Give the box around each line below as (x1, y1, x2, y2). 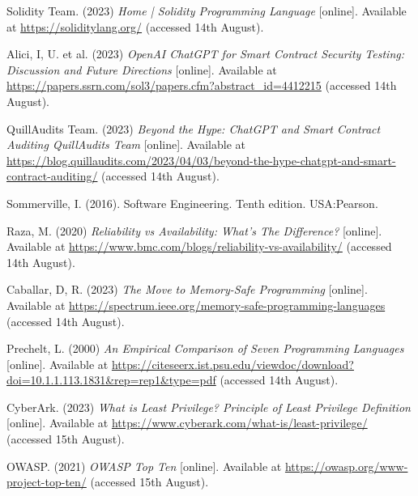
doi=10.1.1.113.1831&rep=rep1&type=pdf (6, 371, 216, 388)
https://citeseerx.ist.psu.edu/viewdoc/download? (111, 355, 354, 372)
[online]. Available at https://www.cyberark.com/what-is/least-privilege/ (6, 414, 368, 431)
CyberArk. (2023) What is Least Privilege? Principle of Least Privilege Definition (6, 398, 411, 415)
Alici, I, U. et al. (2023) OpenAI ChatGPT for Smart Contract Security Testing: (6, 45, 405, 62)
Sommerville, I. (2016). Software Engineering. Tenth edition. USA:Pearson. (6, 194, 378, 211)
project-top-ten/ (6, 473, 87, 490)
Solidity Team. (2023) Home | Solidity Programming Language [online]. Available (6, 2, 407, 19)
